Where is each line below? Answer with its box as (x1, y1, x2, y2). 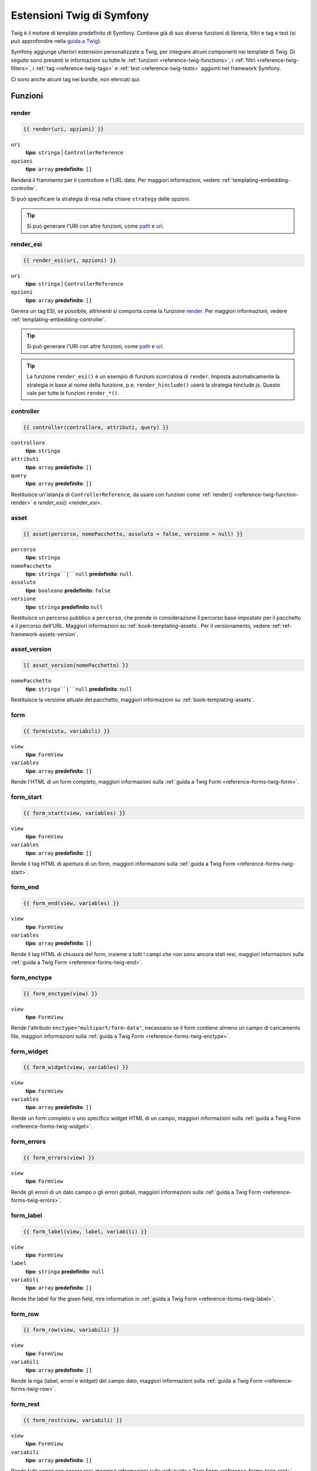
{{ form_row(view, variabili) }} (23, 1327, 120, 1333)
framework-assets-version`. (11, 630, 79, 638)
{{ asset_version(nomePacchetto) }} (23, 662, 129, 669)
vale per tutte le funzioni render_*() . (26, 390, 120, 397)
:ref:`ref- (271, 623, 292, 630)
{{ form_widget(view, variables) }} (23, 1064, 129, 1071)
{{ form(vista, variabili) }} (23, 727, 110, 734)
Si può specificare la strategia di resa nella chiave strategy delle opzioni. (11, 195, 191, 202)
